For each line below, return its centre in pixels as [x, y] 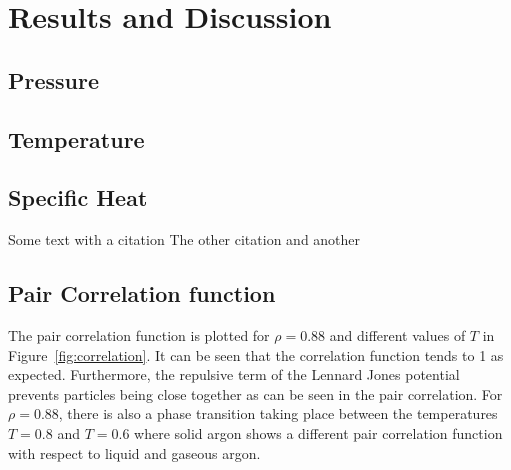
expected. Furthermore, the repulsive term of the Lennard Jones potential [234, 374]
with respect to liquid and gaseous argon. [134, 452]
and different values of [397, 334]
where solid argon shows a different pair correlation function [318, 432]
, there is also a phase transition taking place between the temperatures [278, 413]
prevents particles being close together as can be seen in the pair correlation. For [255, 393]
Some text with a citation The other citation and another [184, 239]
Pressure [54, 79]
